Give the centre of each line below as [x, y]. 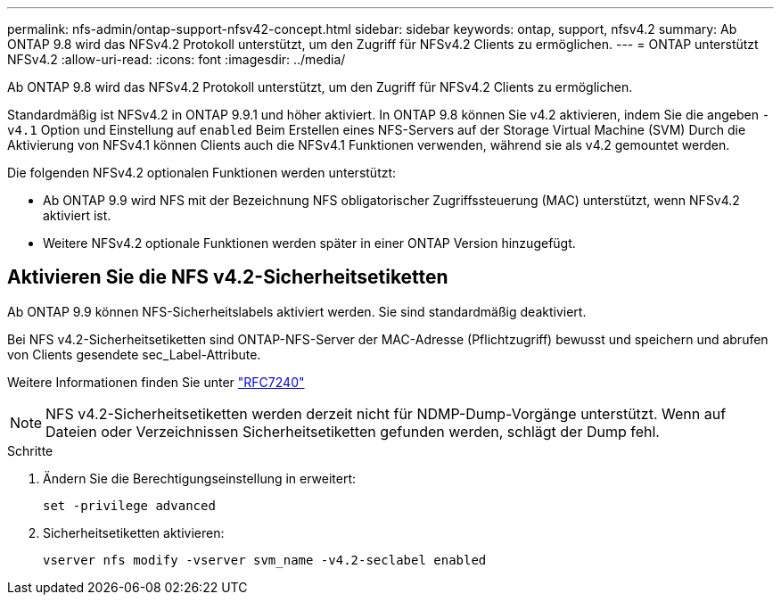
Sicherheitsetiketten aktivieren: [134, 532]
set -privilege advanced [129, 505]
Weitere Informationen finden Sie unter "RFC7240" [156, 382]
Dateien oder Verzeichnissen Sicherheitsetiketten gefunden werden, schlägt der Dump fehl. [353, 431]
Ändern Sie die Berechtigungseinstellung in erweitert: [200, 478]
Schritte [30, 450]
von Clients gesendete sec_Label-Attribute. [134, 354]
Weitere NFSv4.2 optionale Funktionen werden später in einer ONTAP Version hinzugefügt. [309, 243]
